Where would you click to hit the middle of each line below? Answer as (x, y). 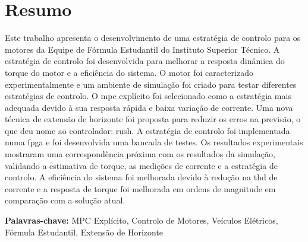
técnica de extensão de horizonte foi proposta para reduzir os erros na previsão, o (153, 119)
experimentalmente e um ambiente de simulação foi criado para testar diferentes (151, 84)
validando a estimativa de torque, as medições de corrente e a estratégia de (141, 165)
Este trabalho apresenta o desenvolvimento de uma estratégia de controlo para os (153, 38)
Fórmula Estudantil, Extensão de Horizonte (84, 232)
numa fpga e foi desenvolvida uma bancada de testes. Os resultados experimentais (154, 142)
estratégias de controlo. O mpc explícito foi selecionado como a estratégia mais (148, 96)
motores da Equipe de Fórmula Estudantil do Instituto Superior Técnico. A (142, 49)
